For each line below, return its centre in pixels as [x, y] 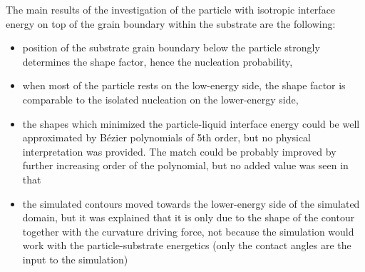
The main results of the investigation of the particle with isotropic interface [171, 9]
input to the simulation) [75, 259]
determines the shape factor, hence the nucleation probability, [158, 61]
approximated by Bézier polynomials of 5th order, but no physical [167, 137]
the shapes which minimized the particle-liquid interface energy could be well [191, 123]
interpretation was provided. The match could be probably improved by [179, 151]
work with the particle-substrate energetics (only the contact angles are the [187, 245]
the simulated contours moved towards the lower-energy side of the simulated [191, 203]
